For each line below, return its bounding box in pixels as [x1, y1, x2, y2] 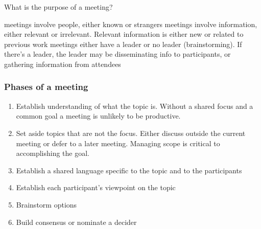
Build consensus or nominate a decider [16, 216, 137, 227]
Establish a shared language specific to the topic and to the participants [16, 165, 242, 175]
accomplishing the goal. [16, 148, 89, 158]
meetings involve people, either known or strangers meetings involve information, [4, 18, 257, 29]
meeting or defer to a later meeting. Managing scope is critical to [16, 138, 220, 148]
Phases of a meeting [4, 80, 88, 93]
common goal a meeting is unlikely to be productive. [16, 110, 181, 121]
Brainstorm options [16, 199, 77, 210]
